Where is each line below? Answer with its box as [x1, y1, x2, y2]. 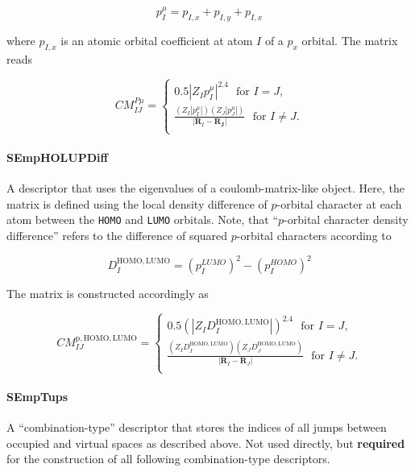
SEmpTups [6, 387, 68, 404]
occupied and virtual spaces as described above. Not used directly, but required [6, 434, 405, 451]
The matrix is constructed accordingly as [6, 285, 209, 302]
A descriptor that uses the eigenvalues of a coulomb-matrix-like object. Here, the [6, 180, 405, 197]
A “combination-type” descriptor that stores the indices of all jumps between [6, 419, 387, 436]
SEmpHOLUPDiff [6, 148, 108, 165]
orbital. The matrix [301, 32, 398, 49]
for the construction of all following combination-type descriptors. [6, 450, 330, 467]
